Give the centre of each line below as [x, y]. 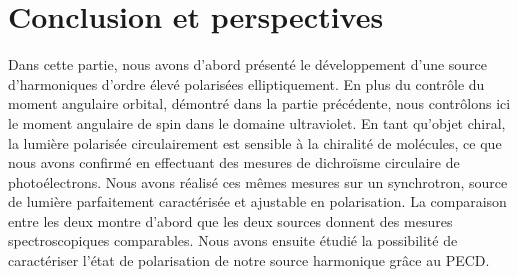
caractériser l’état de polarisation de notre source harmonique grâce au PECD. [249, 260]
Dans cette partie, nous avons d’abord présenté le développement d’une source [248, 64]
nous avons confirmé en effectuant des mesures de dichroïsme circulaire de [234, 162]
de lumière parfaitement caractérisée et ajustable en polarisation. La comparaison [257, 201]
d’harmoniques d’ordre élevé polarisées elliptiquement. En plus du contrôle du [246, 83]
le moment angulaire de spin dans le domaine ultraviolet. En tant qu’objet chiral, [257, 122]
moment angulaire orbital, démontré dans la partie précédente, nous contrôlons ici [259, 103]
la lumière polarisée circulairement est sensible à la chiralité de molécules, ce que [255, 142]
